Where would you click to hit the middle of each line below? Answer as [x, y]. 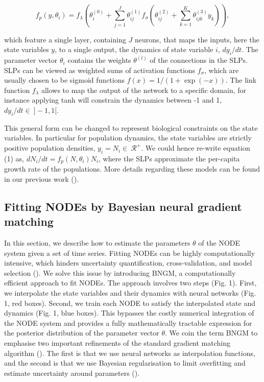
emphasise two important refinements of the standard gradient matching [117, 343]
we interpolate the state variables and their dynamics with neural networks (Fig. [130, 293]
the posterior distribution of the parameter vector [82, 333]
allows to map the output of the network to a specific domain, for [144, 90]
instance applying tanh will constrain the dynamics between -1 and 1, [113, 100]
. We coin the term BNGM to [211, 333]
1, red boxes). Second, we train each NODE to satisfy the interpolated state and [130, 303]
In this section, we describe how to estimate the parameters [97, 243]
